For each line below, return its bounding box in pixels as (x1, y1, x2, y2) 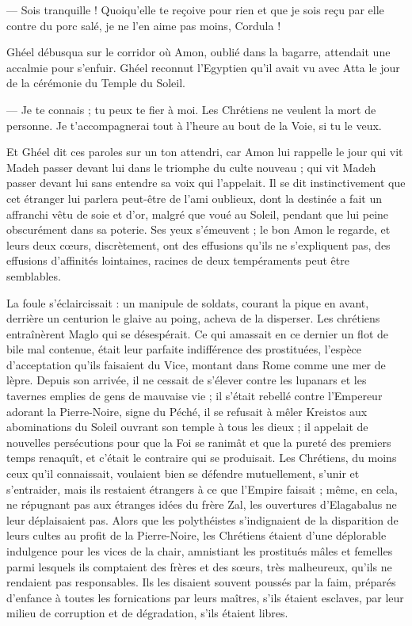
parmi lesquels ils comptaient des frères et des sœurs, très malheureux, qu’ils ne (6, 558, 392, 574)
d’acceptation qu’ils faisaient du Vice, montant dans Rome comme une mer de (6, 356, 386, 372)
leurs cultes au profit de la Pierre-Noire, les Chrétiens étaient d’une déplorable (6, 527, 387, 544)
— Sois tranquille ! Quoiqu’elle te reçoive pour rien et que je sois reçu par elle (6, 2, 384, 17)
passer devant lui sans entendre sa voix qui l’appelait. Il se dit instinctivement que (6, 174, 406, 191)
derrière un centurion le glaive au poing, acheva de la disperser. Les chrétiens (6, 310, 380, 326)
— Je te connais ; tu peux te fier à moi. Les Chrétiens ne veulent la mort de (6, 101, 376, 117)
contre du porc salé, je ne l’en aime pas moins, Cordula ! (6, 17, 281, 33)
